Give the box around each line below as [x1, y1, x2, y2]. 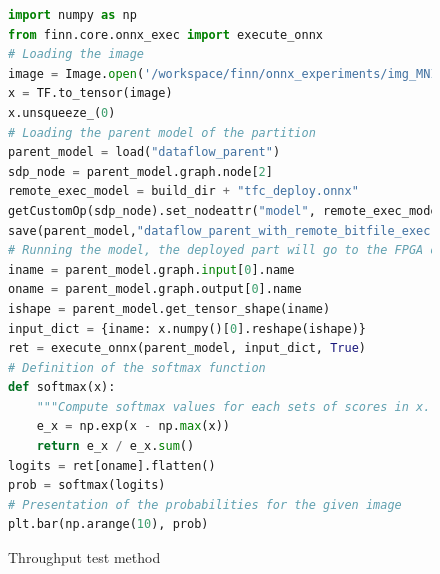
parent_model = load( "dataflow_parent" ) [8, 145, 281, 160]
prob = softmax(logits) [8, 478, 166, 493]
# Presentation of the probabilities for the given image [8, 497, 402, 512]
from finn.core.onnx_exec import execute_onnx [8, 27, 324, 42]
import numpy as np [8, 8, 137, 22]
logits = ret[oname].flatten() [8, 458, 216, 473]
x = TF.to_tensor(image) [8, 86, 173, 101]
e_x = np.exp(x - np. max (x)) [36, 419, 230, 434]
